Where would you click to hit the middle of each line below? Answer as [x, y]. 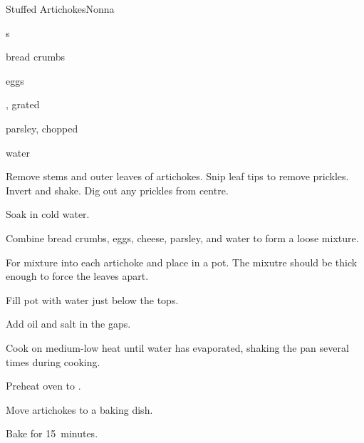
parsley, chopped [42, 128]
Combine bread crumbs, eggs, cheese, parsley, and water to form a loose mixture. [182, 238]
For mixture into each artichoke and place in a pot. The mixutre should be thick [182, 262]
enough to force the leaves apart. [77, 276]
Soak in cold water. [48, 214]
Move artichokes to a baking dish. [79, 409]
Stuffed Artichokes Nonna [60, 9]
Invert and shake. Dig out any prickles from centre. [117, 190]
